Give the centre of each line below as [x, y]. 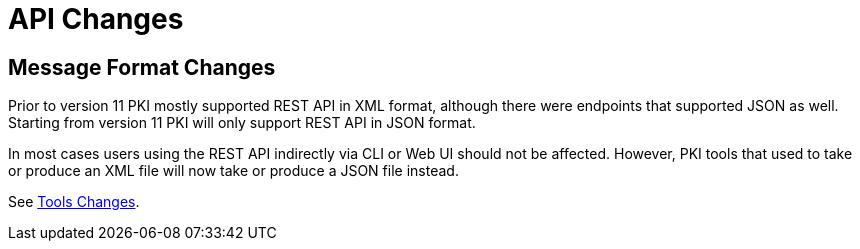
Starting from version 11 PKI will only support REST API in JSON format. [242, 123]
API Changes [96, 19]
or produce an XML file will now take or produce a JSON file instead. [233, 171]
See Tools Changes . [74, 202]
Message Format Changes [142, 67]
